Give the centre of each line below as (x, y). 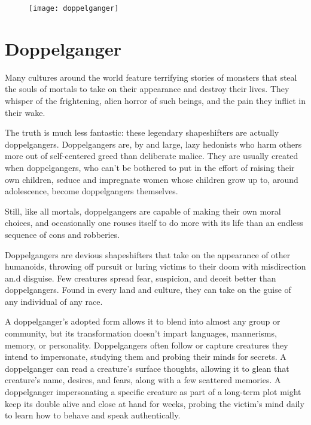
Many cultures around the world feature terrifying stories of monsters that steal (151, 77)
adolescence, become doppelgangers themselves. (92, 191)
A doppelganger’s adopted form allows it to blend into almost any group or (143, 321)
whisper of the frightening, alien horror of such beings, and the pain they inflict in (155, 100)
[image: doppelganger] (74, 8)
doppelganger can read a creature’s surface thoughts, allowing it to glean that (147, 368)
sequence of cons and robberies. (62, 234)
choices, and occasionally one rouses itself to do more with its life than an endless (154, 223)
